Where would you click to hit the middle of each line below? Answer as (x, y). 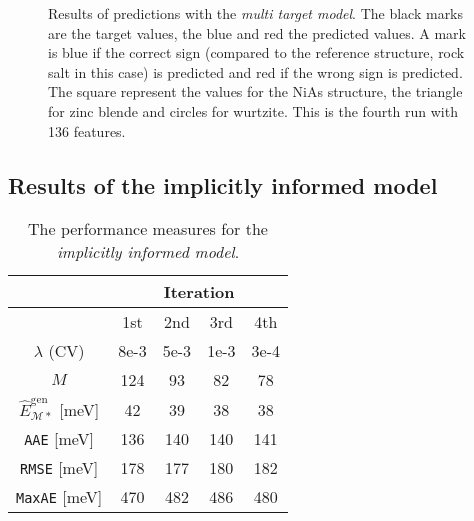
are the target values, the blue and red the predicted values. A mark (257, 32)
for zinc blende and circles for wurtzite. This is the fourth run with (253, 110)
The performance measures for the (148, 229)
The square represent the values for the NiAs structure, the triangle (255, 91)
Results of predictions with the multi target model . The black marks (256, 13)
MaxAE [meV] (59, 496)
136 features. (87, 130)
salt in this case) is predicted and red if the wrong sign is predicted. (255, 71)
